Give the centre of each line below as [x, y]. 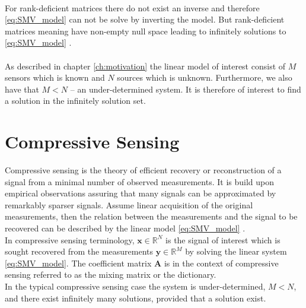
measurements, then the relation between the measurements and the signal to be [151, 216]
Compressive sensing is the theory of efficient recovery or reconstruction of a [143, 170]
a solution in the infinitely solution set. [75, 101]
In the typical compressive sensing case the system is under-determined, [135, 286]
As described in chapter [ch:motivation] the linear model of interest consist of [145, 66]
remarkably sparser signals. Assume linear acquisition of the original [129, 204]
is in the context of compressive [221, 263]
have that [22, 89]
